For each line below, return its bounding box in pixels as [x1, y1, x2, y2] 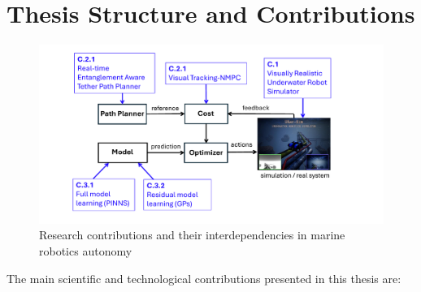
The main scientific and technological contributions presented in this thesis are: [7, 269, 401, 286]
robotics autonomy [39, 243, 132, 259]
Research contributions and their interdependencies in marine [39, 226, 345, 243]
